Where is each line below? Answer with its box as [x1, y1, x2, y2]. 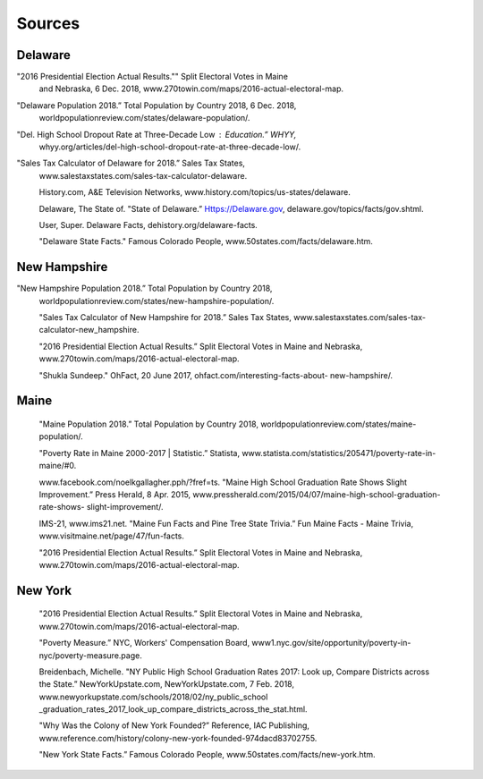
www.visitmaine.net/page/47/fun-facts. [38, 530, 185, 541]
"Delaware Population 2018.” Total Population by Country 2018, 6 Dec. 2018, [16, 99, 297, 111]
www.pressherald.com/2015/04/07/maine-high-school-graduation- [192, 488, 441, 500]
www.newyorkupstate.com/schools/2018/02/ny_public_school [38, 691, 268, 702]
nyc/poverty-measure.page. [38, 649, 142, 661]
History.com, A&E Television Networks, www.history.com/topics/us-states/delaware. [38, 187, 351, 198]
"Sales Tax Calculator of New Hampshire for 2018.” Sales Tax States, [38, 312, 292, 323]
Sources [16, 13, 80, 33]
